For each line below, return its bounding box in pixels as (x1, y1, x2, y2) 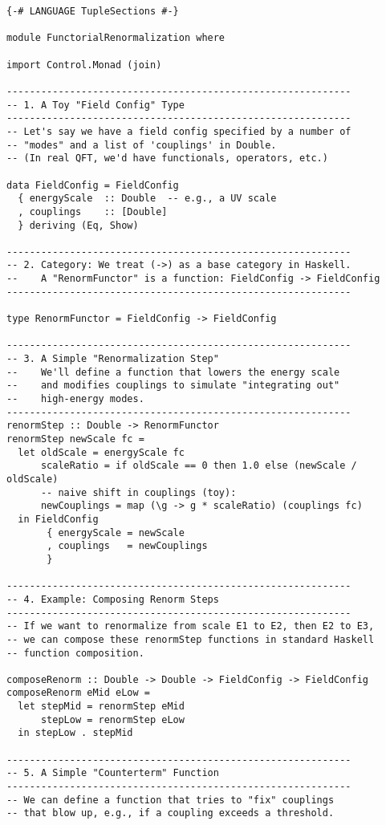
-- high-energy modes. (6, 393, 144, 405)
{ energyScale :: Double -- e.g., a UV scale (18, 193, 277, 205)
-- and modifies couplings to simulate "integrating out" (6, 380, 340, 392)
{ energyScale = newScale (47, 526, 185, 538)
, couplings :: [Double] (18, 205, 168, 217)
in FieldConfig (18, 513, 99, 525)
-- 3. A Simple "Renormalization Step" (6, 353, 219, 365)
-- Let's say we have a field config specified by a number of (6, 125, 351, 137)
